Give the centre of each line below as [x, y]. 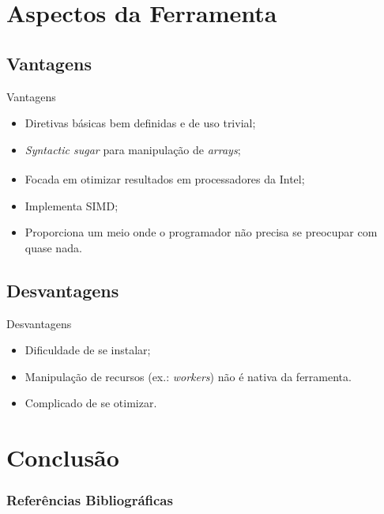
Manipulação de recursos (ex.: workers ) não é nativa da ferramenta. [188, 376]
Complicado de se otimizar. [91, 403]
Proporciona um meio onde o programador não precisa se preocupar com [201, 232]
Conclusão [63, 457]
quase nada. [53, 247]
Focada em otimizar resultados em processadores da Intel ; [165, 179]
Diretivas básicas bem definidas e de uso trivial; [140, 123]
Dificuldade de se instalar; [88, 350]
